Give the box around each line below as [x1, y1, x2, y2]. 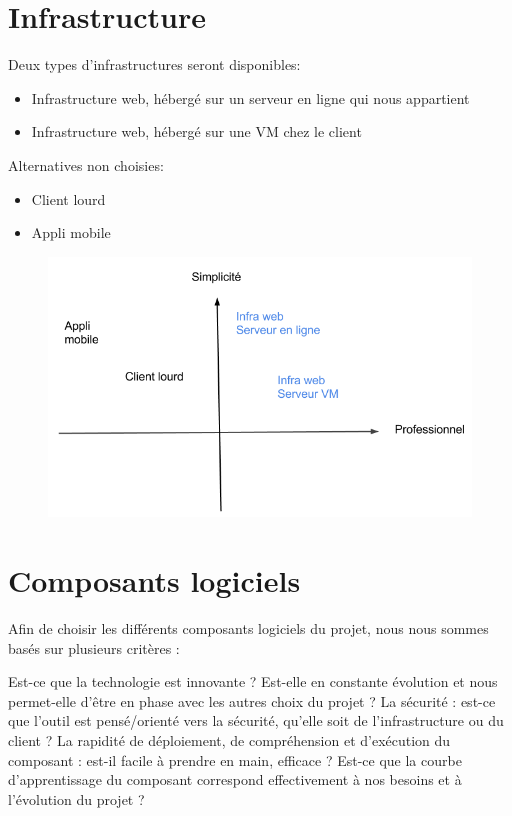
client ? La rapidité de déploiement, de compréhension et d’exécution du [8, 729, 451, 750]
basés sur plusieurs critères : [8, 637, 180, 658]
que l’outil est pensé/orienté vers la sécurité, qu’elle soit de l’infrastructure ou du [8, 710, 504, 731]
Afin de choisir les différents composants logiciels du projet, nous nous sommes [8, 617, 489, 638]
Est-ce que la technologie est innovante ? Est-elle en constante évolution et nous [8, 671, 498, 692]
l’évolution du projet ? [8, 788, 145, 809]
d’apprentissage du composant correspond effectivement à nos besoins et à [8, 769, 462, 790]
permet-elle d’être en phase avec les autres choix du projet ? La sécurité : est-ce [8, 690, 496, 711]
